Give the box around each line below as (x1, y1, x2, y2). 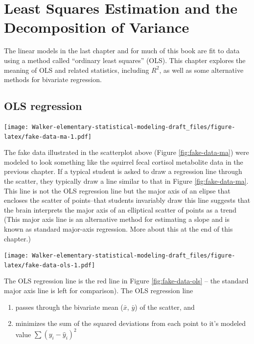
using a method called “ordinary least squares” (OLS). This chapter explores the (4, 55, 246, 65)
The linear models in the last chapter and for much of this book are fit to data (4, 45, 240, 56)
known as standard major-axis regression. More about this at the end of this (4, 223, 233, 234)
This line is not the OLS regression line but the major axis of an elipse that (4, 185, 231, 195)
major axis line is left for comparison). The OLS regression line (4, 285, 193, 296)
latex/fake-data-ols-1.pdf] (4, 261, 95, 269)
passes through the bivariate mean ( (15, 301, 123, 312)
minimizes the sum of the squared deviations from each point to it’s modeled (15, 318, 246, 328)
